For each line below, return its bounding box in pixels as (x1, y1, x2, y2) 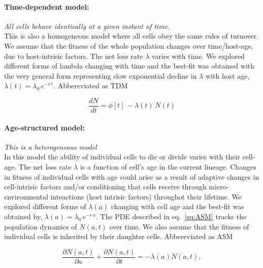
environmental (4, 191, 48, 202)
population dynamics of (4, 221, 77, 231)
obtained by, (4, 211, 43, 221)
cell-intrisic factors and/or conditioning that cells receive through (4, 181, 207, 192)
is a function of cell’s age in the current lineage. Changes (80, 161, 256, 172)
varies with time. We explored (151, 50, 245, 61)
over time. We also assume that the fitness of (109, 221, 249, 231)
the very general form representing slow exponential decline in (4, 70, 197, 81)
